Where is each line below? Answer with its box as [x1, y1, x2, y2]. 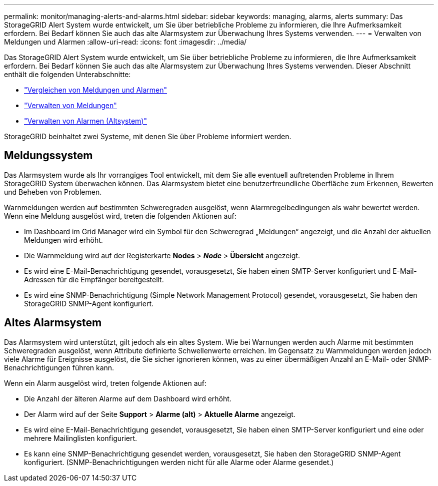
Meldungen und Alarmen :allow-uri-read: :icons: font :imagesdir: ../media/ [4, 38, 247, 46]
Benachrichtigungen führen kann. [4, 363, 114, 372]
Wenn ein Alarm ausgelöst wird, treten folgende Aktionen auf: [4, 378, 207, 387]
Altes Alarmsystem [4, 316, 102, 329]
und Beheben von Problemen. [4, 187, 102, 196]
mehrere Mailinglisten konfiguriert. [24, 433, 137, 442]
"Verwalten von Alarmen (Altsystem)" [24, 117, 147, 125]
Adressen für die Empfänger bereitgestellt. [24, 275, 164, 284]
